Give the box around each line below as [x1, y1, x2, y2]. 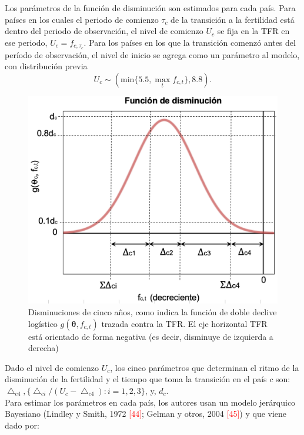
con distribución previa [5, 60, 88, 72]
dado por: [5, 419, 39, 431]
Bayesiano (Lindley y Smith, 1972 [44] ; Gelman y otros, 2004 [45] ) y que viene [5, 407, 287, 420]
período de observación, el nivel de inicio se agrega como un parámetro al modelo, [5, 48, 300, 60]
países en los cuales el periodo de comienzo [5, 13, 159, 25]
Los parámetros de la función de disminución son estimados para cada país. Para [5, 2, 296, 14]
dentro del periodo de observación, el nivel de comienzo [5, 25, 203, 37]
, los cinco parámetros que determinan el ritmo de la [110, 361, 299, 373]
